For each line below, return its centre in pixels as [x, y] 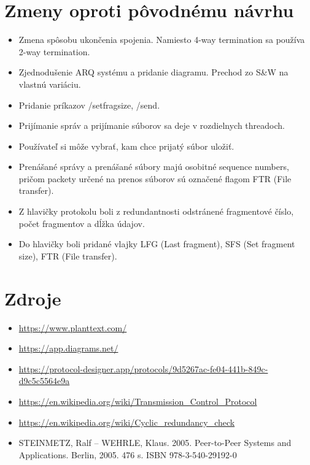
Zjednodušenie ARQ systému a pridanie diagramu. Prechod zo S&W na [153, 72]
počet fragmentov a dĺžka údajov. [82, 223]
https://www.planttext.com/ [73, 327]
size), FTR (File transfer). [68, 256]
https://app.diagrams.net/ [68, 348]
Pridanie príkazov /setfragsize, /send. [89, 105]
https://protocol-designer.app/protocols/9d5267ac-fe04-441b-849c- [143, 368]
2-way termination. [54, 51]
